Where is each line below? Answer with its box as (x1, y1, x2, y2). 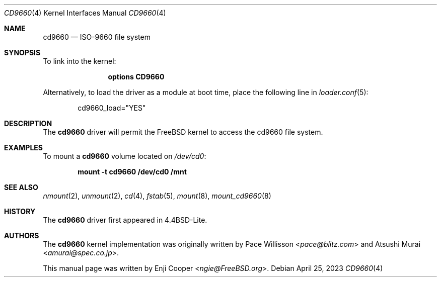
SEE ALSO (4, 183, 38, 192)
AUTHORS (4, 231, 39, 240)
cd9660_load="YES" (78, 104, 146, 112)
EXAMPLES (4, 143, 43, 152)
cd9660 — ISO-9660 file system (43, 33, 151, 41)
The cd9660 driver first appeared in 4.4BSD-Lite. (43, 216, 207, 224)
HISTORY (4, 207, 36, 216)
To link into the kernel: (43, 57, 116, 65)
